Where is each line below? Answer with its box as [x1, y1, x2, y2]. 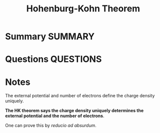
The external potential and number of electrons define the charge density [5, 93, 155, 99]
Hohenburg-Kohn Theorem [26, 3, 140, 14]
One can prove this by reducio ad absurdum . [5, 123, 97, 129]
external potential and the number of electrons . [5, 113, 105, 119]
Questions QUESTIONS [5, 54, 102, 65]
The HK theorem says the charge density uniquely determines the [5, 108, 144, 114]
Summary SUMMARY [5, 31, 95, 42]
